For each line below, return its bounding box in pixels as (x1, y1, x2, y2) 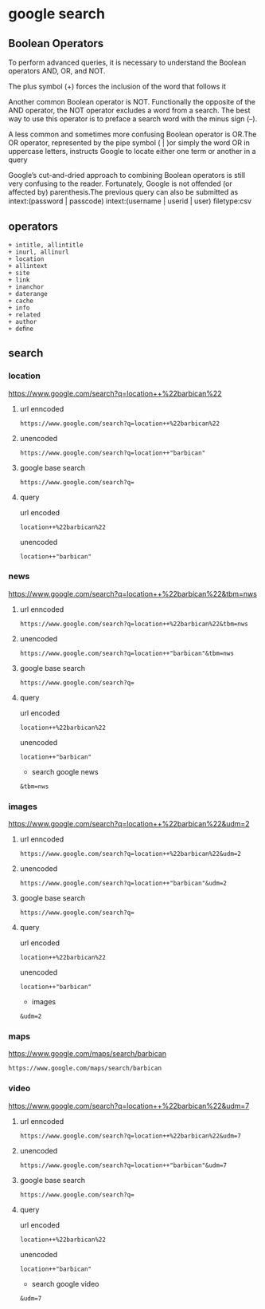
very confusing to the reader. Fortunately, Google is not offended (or (8, 179, 232, 188)
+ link (8, 276, 30, 284)
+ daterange (8, 290, 48, 298)
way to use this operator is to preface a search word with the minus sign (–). (8, 114, 258, 124)
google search (8, 5, 106, 23)
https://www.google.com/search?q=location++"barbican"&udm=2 (19, 879, 228, 888)
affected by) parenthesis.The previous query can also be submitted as (8, 187, 239, 196)
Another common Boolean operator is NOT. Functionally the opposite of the (8, 97, 256, 106)
